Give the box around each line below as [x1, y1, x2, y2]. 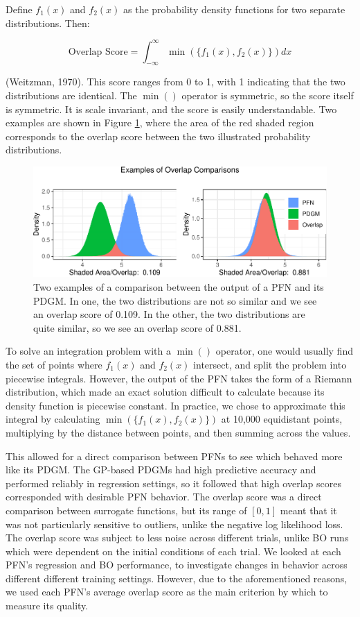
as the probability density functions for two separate [123, 2, 345, 16]
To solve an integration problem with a [6, 344, 171, 358]
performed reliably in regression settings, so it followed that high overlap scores [6, 475, 341, 490]
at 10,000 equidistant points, [221, 412, 343, 426]
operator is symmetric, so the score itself [181, 88, 354, 103]
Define [6, 2, 33, 16]
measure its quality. [6, 598, 89, 613]
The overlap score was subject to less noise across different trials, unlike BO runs [6, 530, 349, 545]
